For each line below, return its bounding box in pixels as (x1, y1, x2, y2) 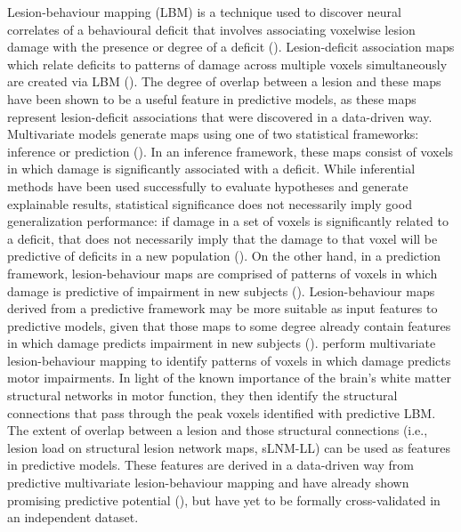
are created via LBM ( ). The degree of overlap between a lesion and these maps (7, 72, 441, 91)
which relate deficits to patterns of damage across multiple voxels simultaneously (7, 54, 448, 73)
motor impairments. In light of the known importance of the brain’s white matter (7, 368, 451, 387)
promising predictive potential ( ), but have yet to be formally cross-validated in (7, 490, 441, 509)
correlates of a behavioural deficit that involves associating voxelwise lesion (7, 20, 416, 38)
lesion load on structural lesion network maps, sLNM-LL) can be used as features (7, 438, 450, 456)
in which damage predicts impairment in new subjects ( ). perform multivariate (7, 334, 436, 352)
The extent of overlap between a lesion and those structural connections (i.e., (7, 421, 428, 439)
